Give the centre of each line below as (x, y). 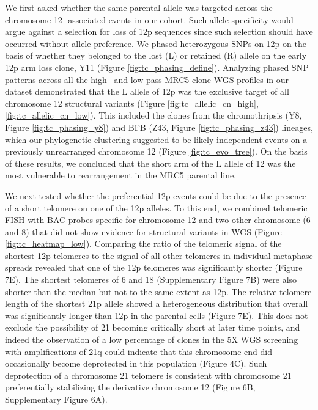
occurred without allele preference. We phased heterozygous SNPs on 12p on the (156, 43)
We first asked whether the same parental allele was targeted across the (139, 7)
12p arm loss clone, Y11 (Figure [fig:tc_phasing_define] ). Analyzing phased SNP (157, 67)
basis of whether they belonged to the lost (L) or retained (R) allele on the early (156, 55)
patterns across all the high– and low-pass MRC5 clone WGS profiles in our (147, 79)
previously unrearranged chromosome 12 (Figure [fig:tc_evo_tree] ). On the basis (156, 151)
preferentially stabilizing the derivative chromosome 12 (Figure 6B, (130, 387)
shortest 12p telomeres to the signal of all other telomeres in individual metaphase (159, 255)
